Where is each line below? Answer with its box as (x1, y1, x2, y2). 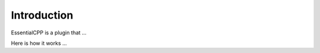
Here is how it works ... (11, 40, 68, 47)
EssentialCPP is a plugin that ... (11, 29, 87, 36)
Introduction (11, 9, 73, 22)
